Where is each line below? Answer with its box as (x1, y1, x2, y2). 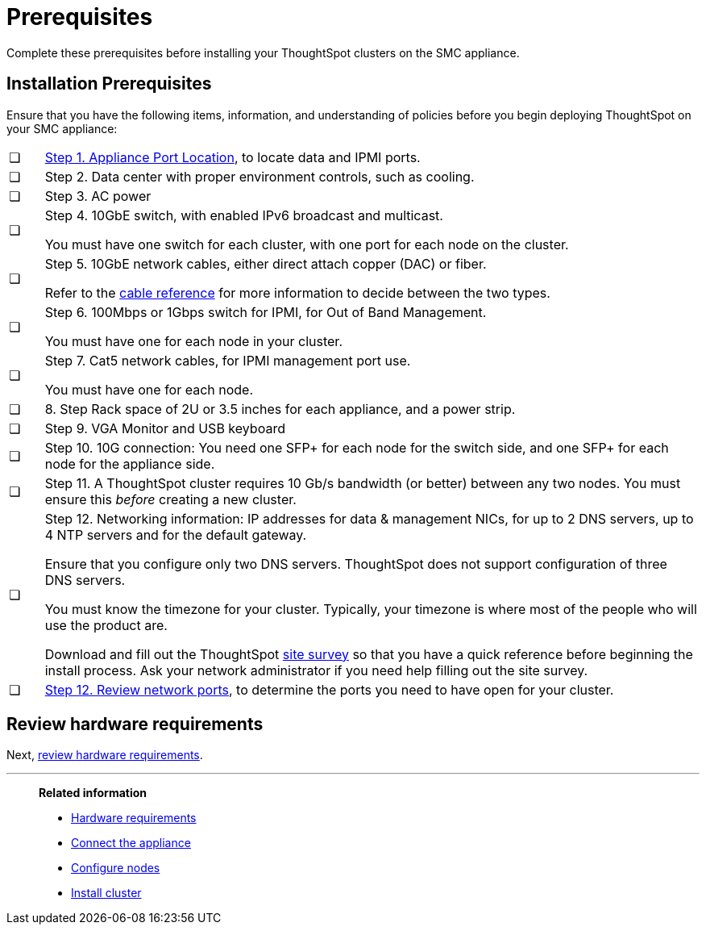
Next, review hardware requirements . (6, 748, 203, 762)
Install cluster (71, 886, 142, 900)
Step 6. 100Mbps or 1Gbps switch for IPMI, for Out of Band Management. (44, 303, 487, 320)
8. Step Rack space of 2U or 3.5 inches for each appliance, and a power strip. (44, 400, 516, 417)
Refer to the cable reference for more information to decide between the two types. (44, 284, 550, 301)
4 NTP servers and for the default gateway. (44, 526, 307, 543)
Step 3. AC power (44, 187, 152, 204)
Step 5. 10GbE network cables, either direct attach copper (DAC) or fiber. (44, 255, 487, 272)
